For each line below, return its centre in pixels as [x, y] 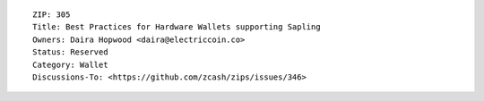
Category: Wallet [70, 64]
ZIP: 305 [52, 15]
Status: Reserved [70, 52]
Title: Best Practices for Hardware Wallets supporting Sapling [177, 27]
